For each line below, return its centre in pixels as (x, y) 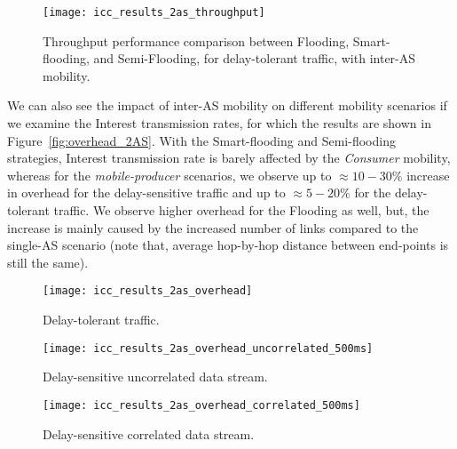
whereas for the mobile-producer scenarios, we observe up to (169, 175)
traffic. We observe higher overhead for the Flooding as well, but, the (241, 210)
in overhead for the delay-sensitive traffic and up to (146, 192)
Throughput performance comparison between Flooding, (196, 40)
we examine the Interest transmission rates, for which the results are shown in (219, 123)
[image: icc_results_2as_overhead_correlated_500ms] (201, 405)
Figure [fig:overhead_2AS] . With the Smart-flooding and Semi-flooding (201, 140)
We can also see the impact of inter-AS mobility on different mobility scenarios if (227, 105)
